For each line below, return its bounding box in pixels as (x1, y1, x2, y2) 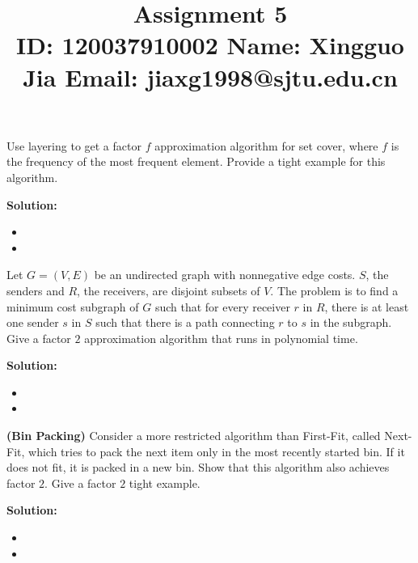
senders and (6, 281, 65, 298)
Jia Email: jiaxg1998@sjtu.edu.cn (23, 60, 398, 93)
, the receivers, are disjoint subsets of (77, 281, 260, 298)
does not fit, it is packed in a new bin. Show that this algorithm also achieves (6, 459, 390, 476)
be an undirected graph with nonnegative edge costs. (94, 266, 356, 283)
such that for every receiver (154, 298, 290, 315)
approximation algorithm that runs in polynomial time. (84, 329, 358, 346)
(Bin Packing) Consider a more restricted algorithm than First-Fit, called (6, 427, 381, 444)
